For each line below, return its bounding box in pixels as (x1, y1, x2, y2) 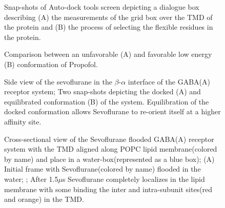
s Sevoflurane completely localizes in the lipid (62, 173, 205, 184)
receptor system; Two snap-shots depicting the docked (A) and (4, 86, 201, 97)
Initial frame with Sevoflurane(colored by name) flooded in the (4, 163, 201, 174)
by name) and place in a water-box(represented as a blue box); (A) (4, 153, 215, 164)
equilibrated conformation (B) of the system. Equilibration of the (4, 96, 209, 107)
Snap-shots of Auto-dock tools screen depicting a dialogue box (4, 2, 199, 12)
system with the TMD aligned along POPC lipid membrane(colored (4, 143, 217, 154)
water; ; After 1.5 (4, 173, 58, 184)
